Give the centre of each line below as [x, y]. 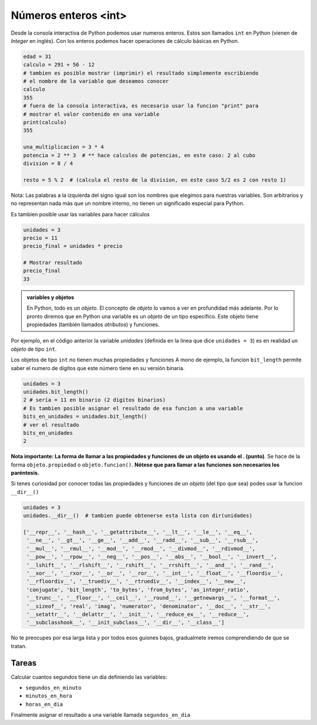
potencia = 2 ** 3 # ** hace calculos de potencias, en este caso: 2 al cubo [139, 155]
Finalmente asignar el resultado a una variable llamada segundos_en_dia [101, 715]
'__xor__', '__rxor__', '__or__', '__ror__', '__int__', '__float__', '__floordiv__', [155, 573]
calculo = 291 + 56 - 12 [59, 65]
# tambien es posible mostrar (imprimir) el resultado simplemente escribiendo [141, 73]
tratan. [19, 646]
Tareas [24, 663]
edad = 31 [37, 56]
